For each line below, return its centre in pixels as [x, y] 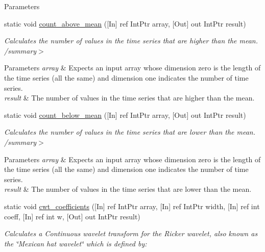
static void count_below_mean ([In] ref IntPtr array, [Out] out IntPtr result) [125, 115]
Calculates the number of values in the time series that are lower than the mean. [130, 132]
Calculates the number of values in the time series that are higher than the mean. [131, 41]
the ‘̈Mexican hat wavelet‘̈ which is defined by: [76, 243]
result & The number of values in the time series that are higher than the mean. [129, 98]
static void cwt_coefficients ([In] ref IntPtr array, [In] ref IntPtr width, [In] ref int [132, 206]
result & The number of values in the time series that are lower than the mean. [128, 189]
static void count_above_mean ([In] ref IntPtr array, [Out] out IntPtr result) [125, 23]
